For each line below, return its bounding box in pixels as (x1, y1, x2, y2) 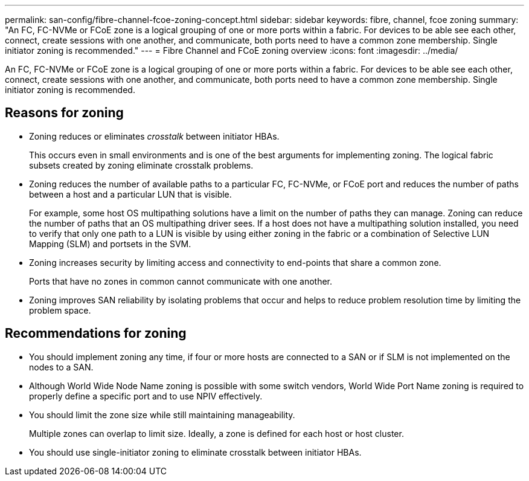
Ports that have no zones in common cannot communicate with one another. (29, 276, 333, 286)
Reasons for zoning (5, 105, 124, 121)
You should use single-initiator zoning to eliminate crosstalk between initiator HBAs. (29, 447, 362, 457)
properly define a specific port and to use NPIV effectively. (29, 390, 263, 401)
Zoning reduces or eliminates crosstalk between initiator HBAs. (29, 131, 280, 141)
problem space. (29, 305, 91, 315)
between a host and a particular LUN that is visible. (29, 189, 232, 199)
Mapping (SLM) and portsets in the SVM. (29, 238, 191, 249)
